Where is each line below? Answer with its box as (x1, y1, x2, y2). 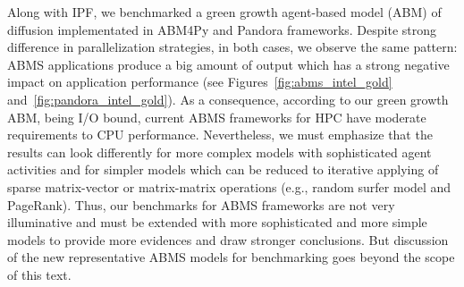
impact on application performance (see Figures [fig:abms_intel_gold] (7, 72, 392, 91)
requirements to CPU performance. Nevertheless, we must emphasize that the (7, 125, 433, 144)
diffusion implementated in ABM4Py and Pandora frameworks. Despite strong (7, 20, 437, 38)
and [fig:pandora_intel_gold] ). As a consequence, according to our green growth (7, 89, 449, 108)
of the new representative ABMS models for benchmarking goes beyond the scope (7, 248, 455, 266)
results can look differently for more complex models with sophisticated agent (7, 142, 432, 161)
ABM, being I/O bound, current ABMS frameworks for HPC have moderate (7, 107, 426, 126)
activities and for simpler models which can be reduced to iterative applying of (7, 160, 439, 179)
